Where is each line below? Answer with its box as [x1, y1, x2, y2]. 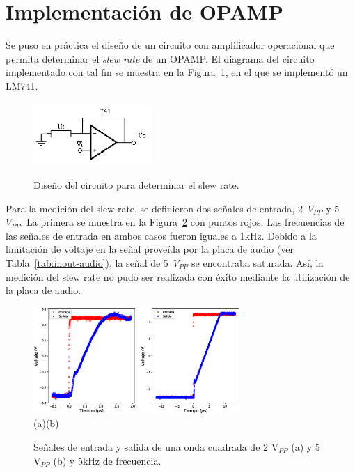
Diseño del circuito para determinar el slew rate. [33, 177, 239, 192]
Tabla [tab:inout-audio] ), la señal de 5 [6, 255, 168, 270]
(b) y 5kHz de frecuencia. [53, 453, 161, 467]
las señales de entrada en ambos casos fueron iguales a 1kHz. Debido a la [6, 228, 317, 242]
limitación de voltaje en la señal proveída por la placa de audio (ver [6, 242, 294, 256]
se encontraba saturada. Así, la [191, 255, 324, 270]
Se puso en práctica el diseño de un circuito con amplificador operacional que [6, 38, 335, 52]
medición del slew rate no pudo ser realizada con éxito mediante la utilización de [6, 269, 350, 284]
